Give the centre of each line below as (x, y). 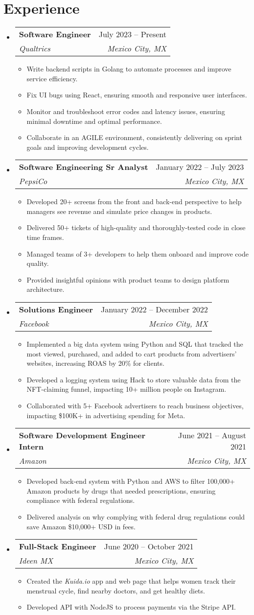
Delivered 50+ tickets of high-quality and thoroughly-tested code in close (136, 227)
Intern (31, 447)
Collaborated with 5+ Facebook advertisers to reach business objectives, (135, 405)
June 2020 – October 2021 (149, 546)
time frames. (45, 237)
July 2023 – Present (133, 34)
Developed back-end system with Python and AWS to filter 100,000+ (131, 481)
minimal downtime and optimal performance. (94, 121)
